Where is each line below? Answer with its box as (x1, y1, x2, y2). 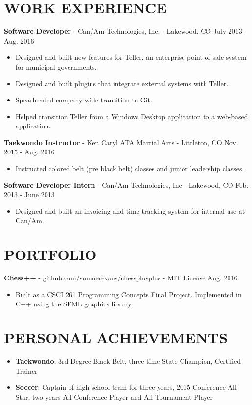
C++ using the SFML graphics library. (15, 299, 133, 309)
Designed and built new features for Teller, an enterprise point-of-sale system (15, 52, 247, 62)
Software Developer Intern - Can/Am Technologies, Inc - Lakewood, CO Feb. (4, 179, 249, 190)
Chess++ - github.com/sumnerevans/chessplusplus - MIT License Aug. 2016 (4, 273, 238, 283)
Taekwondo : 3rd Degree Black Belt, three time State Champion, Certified (15, 356, 241, 366)
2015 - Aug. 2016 (4, 147, 55, 157)
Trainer (15, 365, 38, 376)
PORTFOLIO (4, 244, 97, 264)
